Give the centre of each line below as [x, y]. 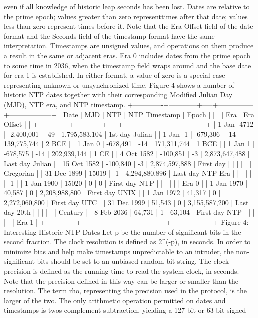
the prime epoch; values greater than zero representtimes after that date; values [126, 16]
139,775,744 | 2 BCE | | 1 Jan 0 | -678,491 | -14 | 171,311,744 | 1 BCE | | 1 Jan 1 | [129, 144]
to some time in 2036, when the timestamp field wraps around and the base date [128, 65]
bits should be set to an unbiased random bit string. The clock [133, 261]
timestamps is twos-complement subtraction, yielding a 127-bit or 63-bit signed [125, 310]
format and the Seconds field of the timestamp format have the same [109, 36]
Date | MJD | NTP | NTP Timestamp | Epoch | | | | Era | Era [159, 114]
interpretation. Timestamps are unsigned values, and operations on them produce [129, 46]
